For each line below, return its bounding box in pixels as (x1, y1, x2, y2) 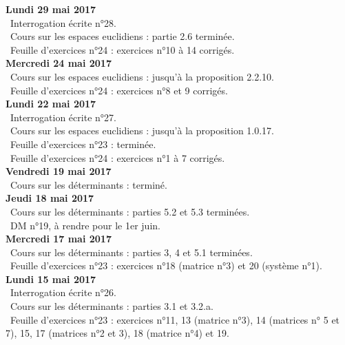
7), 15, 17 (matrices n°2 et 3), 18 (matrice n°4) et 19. (6, 326, 229, 340)
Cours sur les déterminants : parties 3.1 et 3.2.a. (10, 299, 213, 313)
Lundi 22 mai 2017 (6, 96, 96, 111)
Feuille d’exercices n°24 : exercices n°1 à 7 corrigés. (10, 150, 225, 165)
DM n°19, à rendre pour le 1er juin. (10, 218, 160, 232)
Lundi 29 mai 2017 (6, 2, 96, 16)
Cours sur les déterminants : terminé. (10, 177, 167, 191)
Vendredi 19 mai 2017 (6, 164, 112, 178)
